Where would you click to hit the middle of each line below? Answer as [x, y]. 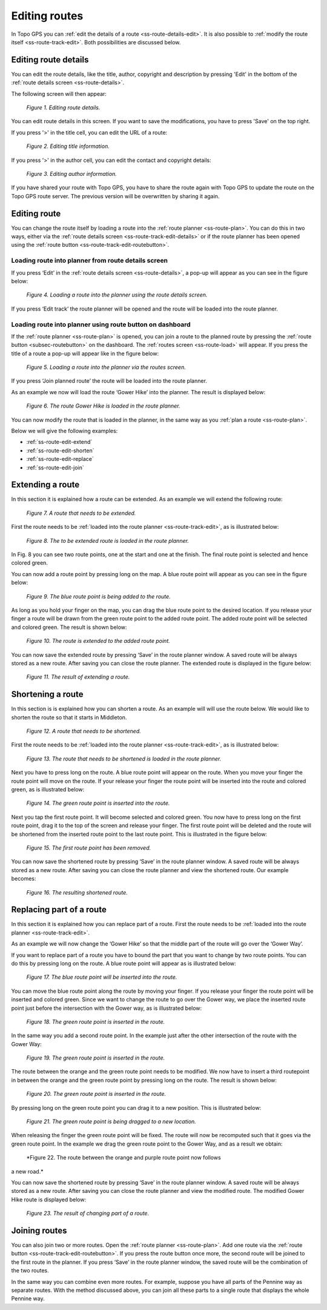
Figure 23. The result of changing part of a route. [88, 1214]
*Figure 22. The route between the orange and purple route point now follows [124, 1158]
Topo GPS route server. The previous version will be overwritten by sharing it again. [115, 196]
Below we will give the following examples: [64, 431]
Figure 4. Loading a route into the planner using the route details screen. [117, 295]
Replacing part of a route [59, 910]
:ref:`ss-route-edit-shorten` [60, 450]
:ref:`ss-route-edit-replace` [60, 459]
